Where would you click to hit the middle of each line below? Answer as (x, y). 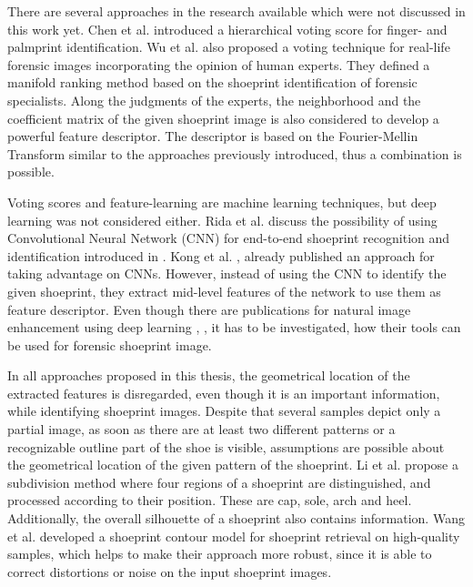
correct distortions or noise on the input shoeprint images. (170, 571)
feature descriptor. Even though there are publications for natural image (209, 309)
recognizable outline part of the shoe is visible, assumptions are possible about (226, 446)
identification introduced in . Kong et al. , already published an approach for (221, 255)
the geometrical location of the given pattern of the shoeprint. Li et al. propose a (233, 465)
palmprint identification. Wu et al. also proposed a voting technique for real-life (229, 47)
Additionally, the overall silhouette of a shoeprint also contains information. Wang (236, 518)
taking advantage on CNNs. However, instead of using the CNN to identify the (227, 273)
